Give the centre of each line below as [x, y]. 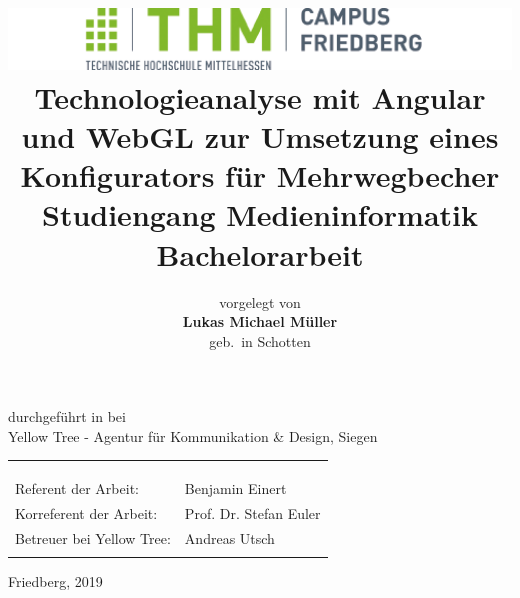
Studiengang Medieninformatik [260, 214]
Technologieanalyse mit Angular [260, 96]
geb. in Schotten [260, 340]
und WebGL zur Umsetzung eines [260, 136]
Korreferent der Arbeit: [86, 512]
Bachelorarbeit [260, 253]
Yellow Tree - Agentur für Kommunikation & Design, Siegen [193, 435]
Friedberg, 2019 [55, 581]
